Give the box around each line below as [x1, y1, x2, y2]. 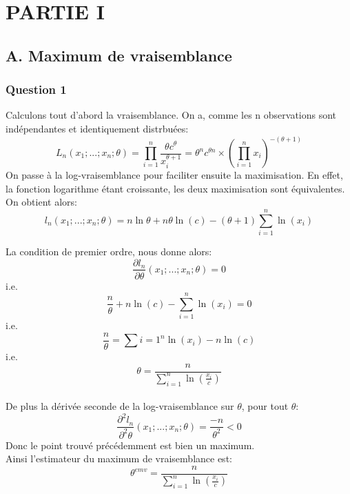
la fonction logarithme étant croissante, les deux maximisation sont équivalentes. [6, 181, 345, 195]
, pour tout [241, 399, 289, 413]
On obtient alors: [6, 195, 77, 209]
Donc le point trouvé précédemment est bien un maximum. [6, 437, 255, 452]
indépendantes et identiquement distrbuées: [6, 121, 189, 135]
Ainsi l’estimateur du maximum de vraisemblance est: [6, 451, 232, 466]
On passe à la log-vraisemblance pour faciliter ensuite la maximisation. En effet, [6, 168, 343, 181]
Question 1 [6, 81, 67, 98]
